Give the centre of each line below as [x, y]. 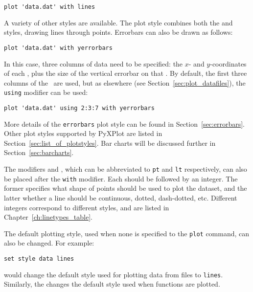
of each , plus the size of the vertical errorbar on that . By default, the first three [126, 73]
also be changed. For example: [49, 243]
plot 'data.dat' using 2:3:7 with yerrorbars [79, 108]
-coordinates [228, 63]
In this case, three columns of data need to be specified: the [93, 63]
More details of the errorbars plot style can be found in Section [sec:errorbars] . [124, 124]
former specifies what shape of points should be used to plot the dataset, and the [126, 188]
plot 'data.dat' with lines [50, 7]
